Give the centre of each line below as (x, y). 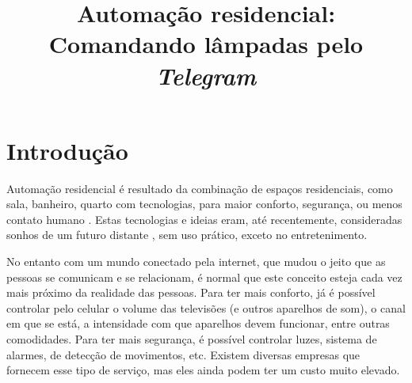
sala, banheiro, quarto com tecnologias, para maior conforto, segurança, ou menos (204, 204)
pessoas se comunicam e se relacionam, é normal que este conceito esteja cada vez (204, 277)
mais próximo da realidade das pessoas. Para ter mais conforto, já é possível (191, 292)
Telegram (206, 75)
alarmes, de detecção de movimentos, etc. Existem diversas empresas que (183, 354)
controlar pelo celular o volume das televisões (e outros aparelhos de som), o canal (206, 307)
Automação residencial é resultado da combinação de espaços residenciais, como (200, 188)
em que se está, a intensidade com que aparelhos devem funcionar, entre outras (198, 323)
